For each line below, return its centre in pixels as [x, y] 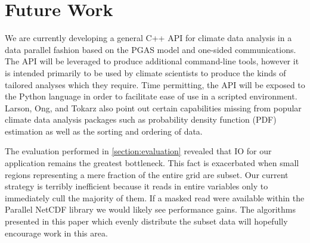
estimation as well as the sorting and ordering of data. [104, 131]
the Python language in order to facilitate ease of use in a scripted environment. [151, 96]
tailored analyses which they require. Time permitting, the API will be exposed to [155, 84]
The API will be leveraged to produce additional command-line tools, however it [152, 61]
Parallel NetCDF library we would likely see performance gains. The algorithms [150, 209]
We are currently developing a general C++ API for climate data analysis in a [148, 38]
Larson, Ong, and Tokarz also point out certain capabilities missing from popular [153, 108]
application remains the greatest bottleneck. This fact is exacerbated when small [152, 163]
